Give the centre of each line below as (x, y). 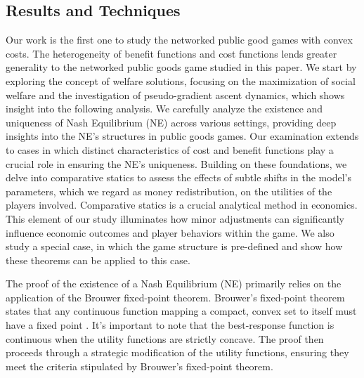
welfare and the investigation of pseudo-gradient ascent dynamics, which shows (175, 94)
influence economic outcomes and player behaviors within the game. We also (170, 232)
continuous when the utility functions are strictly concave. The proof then (165, 338)
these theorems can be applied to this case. (98, 260)
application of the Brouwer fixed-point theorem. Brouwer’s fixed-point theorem (175, 297)
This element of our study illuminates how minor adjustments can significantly (175, 218)
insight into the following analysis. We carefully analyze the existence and (164, 109)
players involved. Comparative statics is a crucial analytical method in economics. (182, 205)
